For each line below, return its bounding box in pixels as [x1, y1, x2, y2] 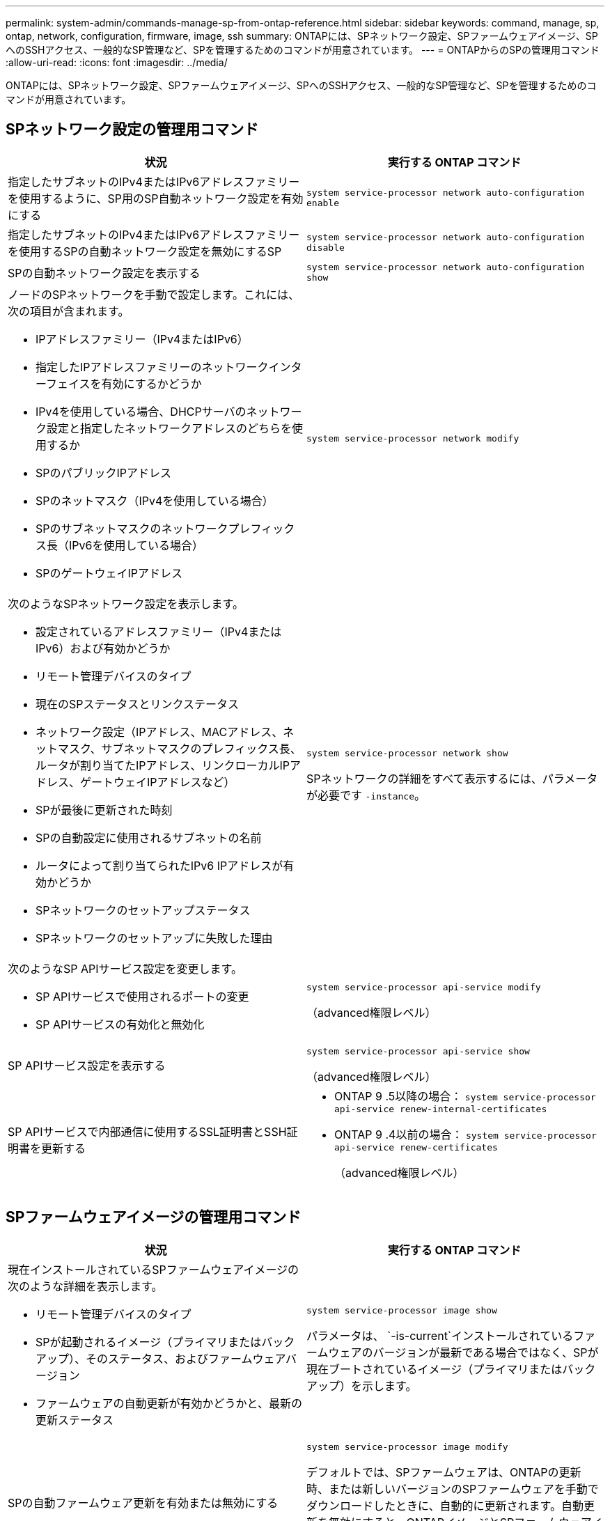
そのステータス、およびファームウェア [86, 1351, 286, 1366]
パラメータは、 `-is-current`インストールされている [306, 1329, 574, 1343]
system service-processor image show [306, 1305, 497, 1316]
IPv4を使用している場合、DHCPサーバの [36, 404, 247, 419]
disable [306, 242, 345, 253]
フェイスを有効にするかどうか [46, 376, 202, 391]
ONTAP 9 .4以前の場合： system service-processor [334, 1127, 597, 1141]
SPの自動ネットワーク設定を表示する [8, 265, 201, 280]
